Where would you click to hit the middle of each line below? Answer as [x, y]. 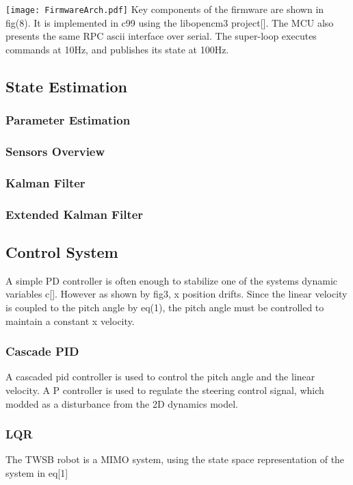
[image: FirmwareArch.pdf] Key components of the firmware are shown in [165, 9]
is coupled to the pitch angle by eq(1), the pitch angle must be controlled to [165, 307]
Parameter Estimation [68, 120]
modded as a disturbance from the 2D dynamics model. [122, 403]
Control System [62, 251]
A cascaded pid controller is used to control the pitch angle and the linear [160, 377]
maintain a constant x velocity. [70, 320]
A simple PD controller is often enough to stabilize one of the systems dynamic [172, 280]
